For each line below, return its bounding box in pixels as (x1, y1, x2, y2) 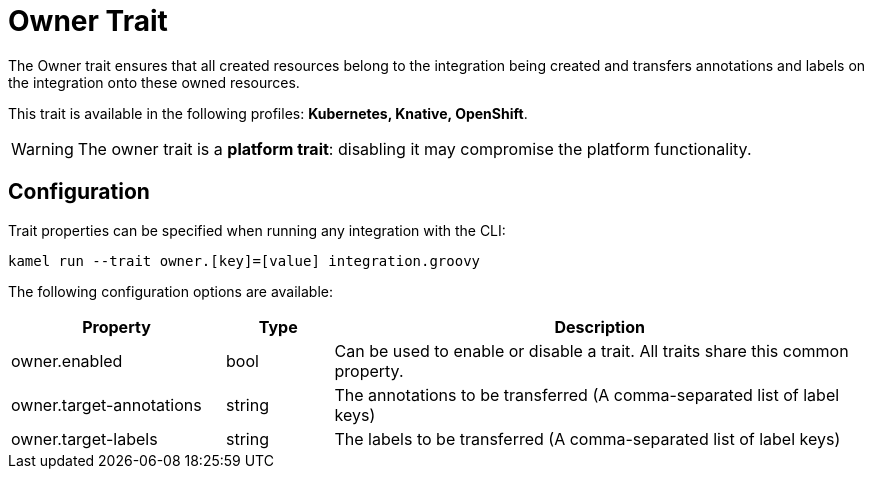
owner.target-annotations (11, 394, 202, 415)
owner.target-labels (11, 428, 158, 449)
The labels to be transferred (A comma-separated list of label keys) (334, 428, 841, 449)
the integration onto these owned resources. (8, 73, 300, 91)
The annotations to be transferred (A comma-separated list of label (334, 384, 840, 405)
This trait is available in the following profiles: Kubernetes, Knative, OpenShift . (8, 104, 528, 122)
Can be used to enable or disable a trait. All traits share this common (334, 340, 849, 361)
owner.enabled (11, 350, 123, 371)
